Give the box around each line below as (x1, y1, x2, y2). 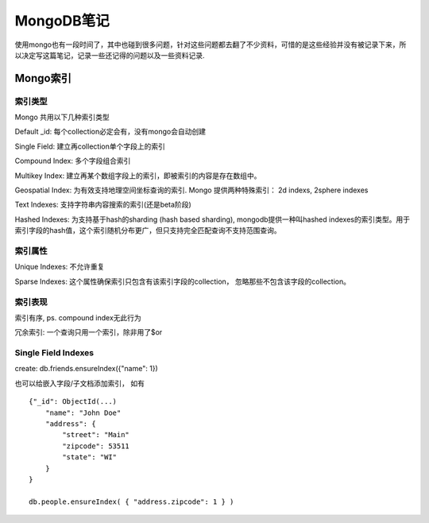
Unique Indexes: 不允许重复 (14, 262, 105, 272)
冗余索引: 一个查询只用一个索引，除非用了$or (14, 327, 163, 337)
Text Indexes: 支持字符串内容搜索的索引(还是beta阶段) (14, 200, 191, 210)
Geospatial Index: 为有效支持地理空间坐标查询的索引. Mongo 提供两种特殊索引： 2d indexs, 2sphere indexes (14, 185, 369, 195)
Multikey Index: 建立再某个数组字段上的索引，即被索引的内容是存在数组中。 (14, 171, 261, 180)
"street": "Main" (62, 430, 130, 440)
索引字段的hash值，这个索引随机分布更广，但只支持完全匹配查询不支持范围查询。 (14, 226, 281, 235)
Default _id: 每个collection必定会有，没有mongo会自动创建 (14, 127, 207, 137)
